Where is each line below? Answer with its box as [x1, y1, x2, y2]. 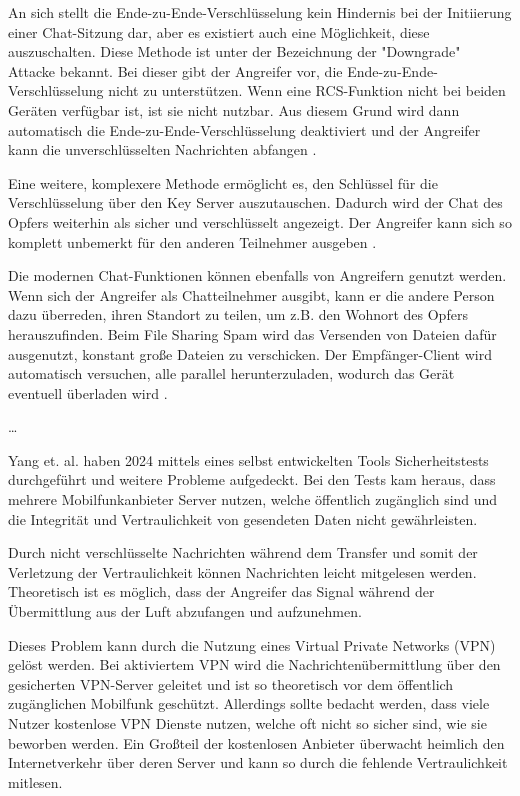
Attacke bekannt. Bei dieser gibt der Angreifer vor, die [8, 60, 343, 81]
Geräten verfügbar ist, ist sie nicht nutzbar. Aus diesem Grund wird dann [8, 99, 460, 120]
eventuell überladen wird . [8, 382, 168, 403]
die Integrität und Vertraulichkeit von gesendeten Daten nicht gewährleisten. [8, 508, 478, 529]
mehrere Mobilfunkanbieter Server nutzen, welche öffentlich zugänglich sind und [8, 489, 498, 510]
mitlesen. [8, 771, 63, 792]
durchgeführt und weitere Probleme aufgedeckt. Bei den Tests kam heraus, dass [8, 469, 496, 490]
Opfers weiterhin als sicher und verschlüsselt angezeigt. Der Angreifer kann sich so [8, 211, 512, 232]
